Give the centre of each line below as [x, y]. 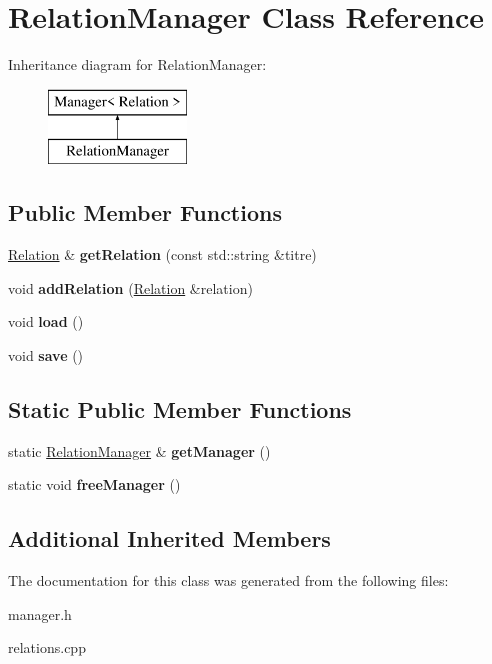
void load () [46, 321]
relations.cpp [47, 647]
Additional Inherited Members [169, 538]
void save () [46, 354]
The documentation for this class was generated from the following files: [228, 580]
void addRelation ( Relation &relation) [130, 287]
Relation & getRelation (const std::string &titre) [162, 254]
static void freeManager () [94, 484]
